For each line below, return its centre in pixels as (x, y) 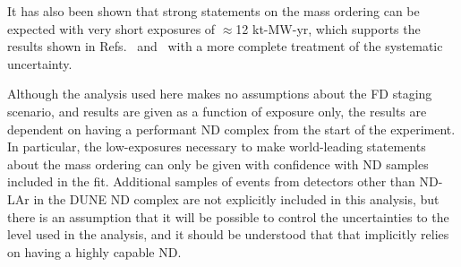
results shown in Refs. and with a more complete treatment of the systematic (225, 46)
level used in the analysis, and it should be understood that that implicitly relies (228, 234)
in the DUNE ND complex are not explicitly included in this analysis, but (236, 198)
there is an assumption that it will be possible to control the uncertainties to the (228, 216)
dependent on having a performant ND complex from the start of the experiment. (231, 129)
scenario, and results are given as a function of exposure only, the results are (217, 111)
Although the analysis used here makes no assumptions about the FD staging (220, 94)
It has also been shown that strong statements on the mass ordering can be (213, 11)
